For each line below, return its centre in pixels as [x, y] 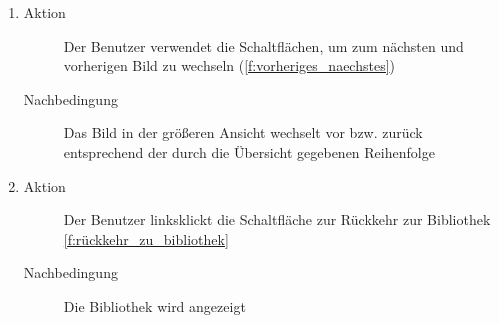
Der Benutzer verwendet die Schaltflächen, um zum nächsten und [263, 45]
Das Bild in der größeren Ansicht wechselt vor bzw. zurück [243, 132]
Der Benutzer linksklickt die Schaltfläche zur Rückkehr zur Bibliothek [277, 219]
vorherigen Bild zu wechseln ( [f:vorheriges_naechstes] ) [229, 65]
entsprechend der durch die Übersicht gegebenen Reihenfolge [249, 151]
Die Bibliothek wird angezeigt [154, 305]
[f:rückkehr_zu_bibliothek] [146, 238]
